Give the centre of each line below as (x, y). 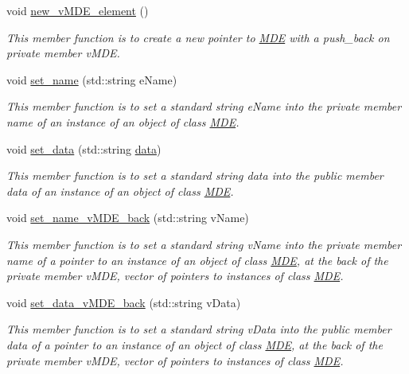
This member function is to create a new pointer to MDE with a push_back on (198, 37)
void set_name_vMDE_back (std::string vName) (128, 218)
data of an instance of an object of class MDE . (120, 191)
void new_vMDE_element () (78, 10)
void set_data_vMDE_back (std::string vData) (124, 302)
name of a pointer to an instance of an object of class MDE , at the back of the (197, 260)
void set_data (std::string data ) (84, 148)
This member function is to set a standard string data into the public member (195, 175)
